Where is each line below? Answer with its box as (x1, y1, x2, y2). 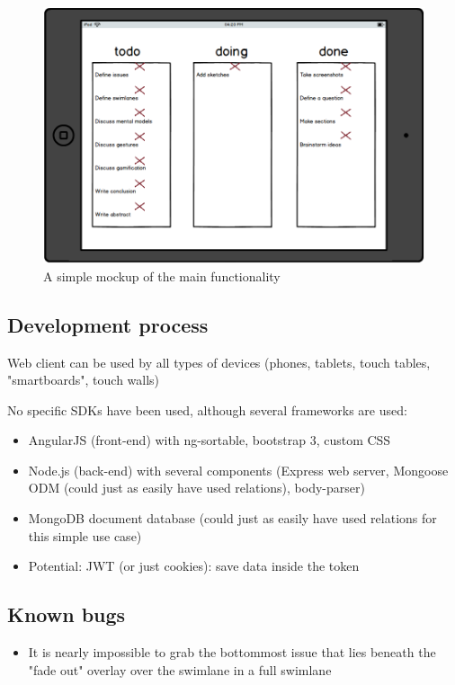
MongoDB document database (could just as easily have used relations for (28, 509, 437, 528)
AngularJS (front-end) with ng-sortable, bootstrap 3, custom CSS (28, 431, 391, 449)
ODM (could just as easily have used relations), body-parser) (28, 478, 365, 497)
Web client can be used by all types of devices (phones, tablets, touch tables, (7, 352, 431, 371)
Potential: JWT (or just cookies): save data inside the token (28, 556, 360, 575)
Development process (7, 310, 209, 338)
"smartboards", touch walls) (7, 370, 160, 389)
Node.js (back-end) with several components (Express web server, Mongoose (28, 460, 449, 479)
